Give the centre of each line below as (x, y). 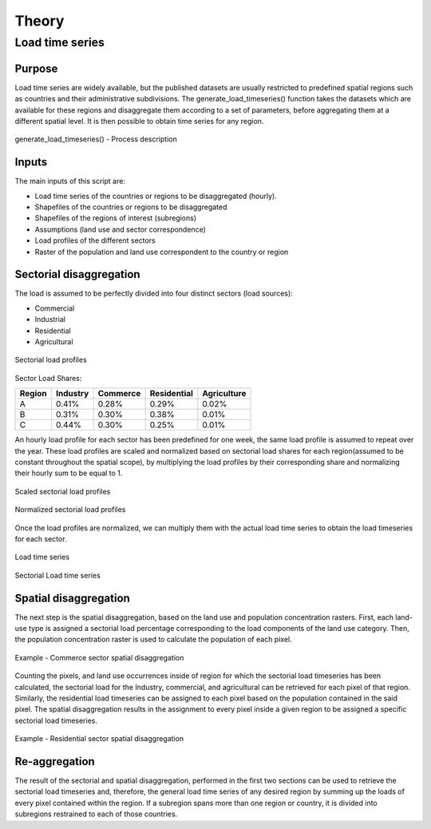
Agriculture (224, 394)
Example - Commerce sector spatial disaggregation (99, 657)
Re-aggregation (55, 762)
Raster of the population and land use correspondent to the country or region (162, 252)
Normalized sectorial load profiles (70, 510)
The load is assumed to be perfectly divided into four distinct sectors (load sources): (154, 294)
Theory (40, 21)
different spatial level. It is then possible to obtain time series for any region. (139, 121)
